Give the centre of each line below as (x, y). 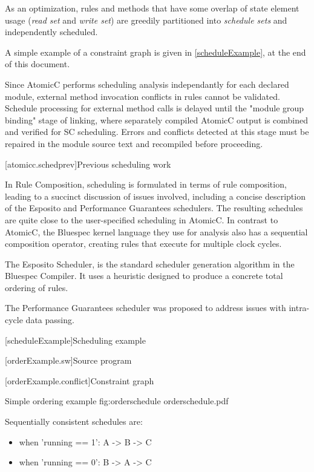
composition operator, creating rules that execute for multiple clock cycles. (143, 244)
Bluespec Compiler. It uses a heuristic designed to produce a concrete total (144, 276)
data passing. (50, 320)
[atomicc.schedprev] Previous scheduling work (88, 164)
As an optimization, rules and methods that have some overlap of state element (152, 8)
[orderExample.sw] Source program (68, 360)
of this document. (38, 64)
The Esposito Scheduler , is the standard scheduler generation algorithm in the (150, 264)
